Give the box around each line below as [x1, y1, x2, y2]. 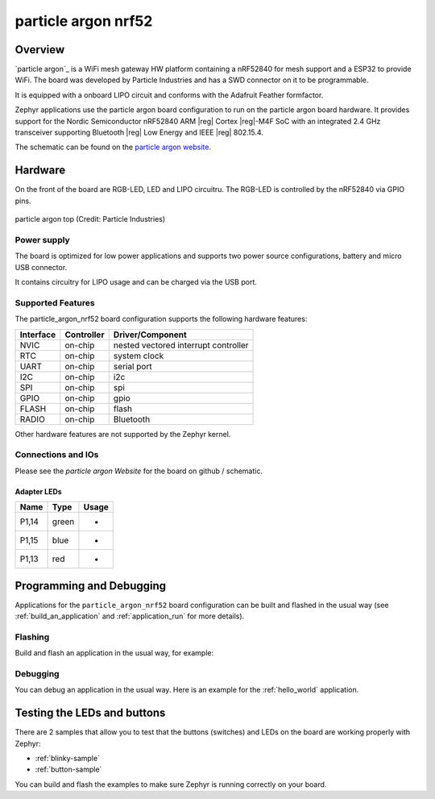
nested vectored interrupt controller [113, 339, 249, 351]
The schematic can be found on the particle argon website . [14, 142, 211, 152]
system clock [113, 350, 164, 361]
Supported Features [14, 297, 96, 308]
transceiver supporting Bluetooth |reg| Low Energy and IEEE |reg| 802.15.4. [14, 127, 263, 137]
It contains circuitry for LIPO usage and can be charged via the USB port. [14, 277, 257, 287]
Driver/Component [113, 329, 187, 340]
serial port [113, 360, 152, 372]
